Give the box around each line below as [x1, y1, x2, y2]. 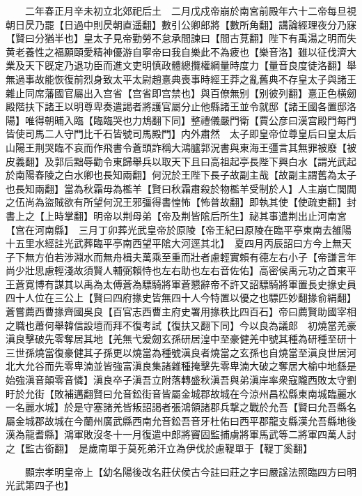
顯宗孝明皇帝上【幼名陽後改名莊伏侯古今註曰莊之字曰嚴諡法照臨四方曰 [24, 464, 347, 479]
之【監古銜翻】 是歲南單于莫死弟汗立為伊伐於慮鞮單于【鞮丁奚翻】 [6, 441, 313, 455]
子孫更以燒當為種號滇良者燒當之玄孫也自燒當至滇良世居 [93, 345, 347, 359]
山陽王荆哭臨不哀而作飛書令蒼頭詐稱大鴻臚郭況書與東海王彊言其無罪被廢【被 [6, 140, 356, 154]
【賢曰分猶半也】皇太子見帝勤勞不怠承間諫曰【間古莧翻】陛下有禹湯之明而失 [6, 31, 356, 45]
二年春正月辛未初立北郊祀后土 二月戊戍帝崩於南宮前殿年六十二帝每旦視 [24, 3, 356, 17]
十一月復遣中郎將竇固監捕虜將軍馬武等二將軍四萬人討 [112, 427, 356, 442]
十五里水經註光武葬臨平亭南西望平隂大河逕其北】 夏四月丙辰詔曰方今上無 [6, 236, 342, 250]
